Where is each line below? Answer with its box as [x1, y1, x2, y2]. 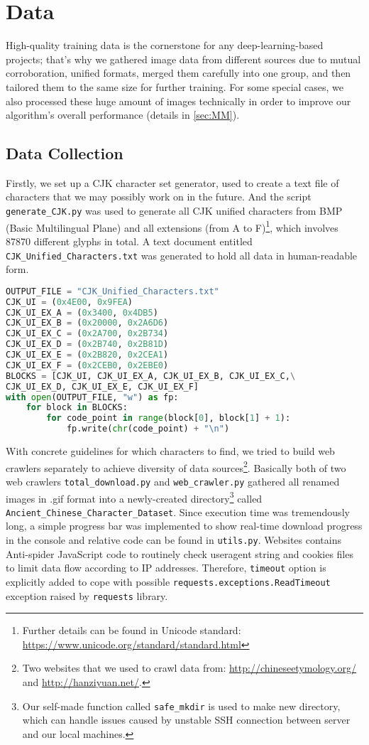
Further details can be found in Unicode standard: [22, 623, 241, 638]
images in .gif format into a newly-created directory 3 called [6, 488, 263, 505]
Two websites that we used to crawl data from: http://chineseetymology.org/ [22, 660, 356, 675]
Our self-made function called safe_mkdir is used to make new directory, [22, 698, 341, 713]
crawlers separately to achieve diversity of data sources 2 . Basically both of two [6, 458, 346, 475]
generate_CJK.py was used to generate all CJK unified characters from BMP [6, 203, 343, 218]
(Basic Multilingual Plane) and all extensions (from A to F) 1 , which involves [6, 218, 338, 235]
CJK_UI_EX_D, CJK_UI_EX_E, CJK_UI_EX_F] [6, 381, 199, 392]
